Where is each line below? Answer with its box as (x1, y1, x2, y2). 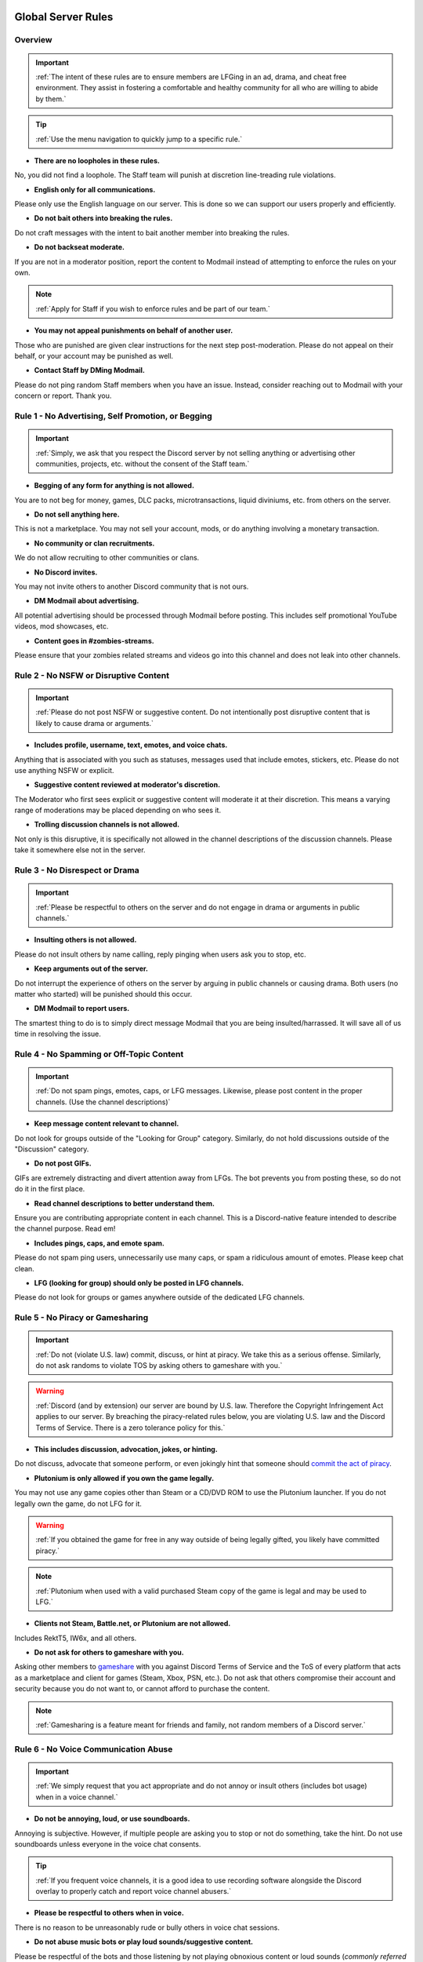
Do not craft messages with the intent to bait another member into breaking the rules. (14, 228, 290, 237)
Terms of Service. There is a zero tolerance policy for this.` (35, 1423, 226, 1432)
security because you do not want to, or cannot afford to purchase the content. (14, 1684, 270, 1694)
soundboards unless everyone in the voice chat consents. (14, 1839, 201, 1848)
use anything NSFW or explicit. (14, 765, 114, 775)
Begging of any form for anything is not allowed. (34, 481, 195, 491)
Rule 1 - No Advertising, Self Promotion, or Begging (14, 410, 213, 421)
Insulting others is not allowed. (34, 935, 137, 945)
